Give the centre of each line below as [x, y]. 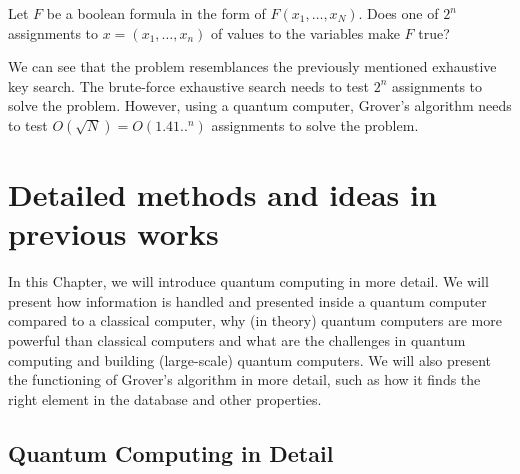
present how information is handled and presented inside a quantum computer [247, 300]
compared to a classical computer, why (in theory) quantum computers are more [255, 320]
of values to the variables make [305, 32]
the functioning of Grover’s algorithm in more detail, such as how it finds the [244, 379]
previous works [113, 233]
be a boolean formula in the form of [156, 13]
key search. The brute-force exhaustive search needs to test [188, 85]
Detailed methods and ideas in [222, 194]
